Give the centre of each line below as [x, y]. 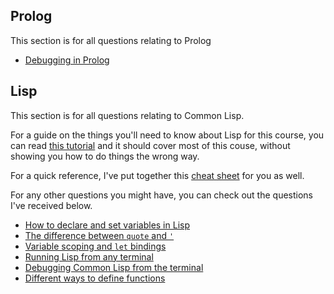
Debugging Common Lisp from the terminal [114, 267]
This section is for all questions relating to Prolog [111, 40]
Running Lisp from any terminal [89, 256]
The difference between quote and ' [99, 235]
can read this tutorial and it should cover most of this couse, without [150, 145]
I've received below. [51, 205]
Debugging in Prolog [67, 60]
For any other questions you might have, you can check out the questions [161, 195]
